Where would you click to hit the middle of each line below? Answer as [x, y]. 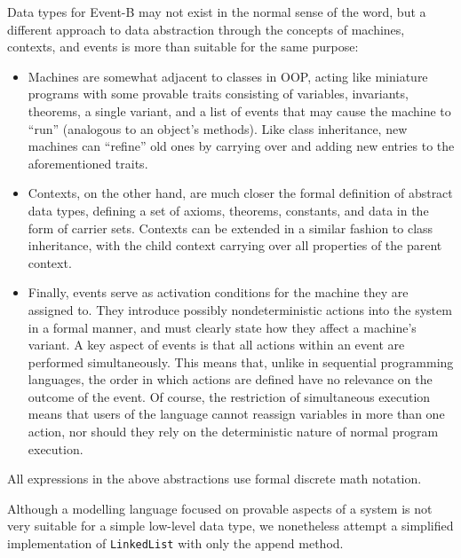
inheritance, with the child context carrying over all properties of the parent [235, 245]
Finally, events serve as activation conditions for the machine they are [218, 292]
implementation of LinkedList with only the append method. [175, 543]
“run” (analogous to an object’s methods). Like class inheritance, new [218, 128]
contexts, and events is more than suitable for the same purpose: [183, 47]
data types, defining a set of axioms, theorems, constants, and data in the [228, 210]
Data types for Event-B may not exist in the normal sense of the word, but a [217, 12]
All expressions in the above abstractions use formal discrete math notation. [215, 479]
